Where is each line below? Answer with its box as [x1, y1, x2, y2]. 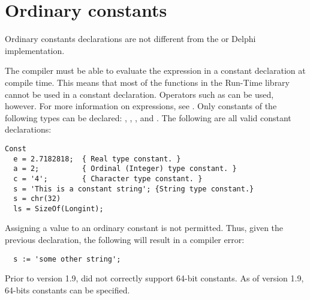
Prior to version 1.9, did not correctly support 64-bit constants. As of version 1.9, [5, 272, 304, 284]
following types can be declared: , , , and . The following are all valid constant [5, 111, 291, 124]
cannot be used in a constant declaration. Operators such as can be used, [5, 88, 274, 100]
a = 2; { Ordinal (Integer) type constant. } [13, 164, 237, 173]
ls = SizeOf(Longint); [13, 204, 104, 213]
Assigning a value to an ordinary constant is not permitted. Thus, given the [5, 221, 284, 234]
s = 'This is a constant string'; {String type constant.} [13, 184, 254, 193]
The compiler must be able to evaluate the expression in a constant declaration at [5, 64, 306, 77]
